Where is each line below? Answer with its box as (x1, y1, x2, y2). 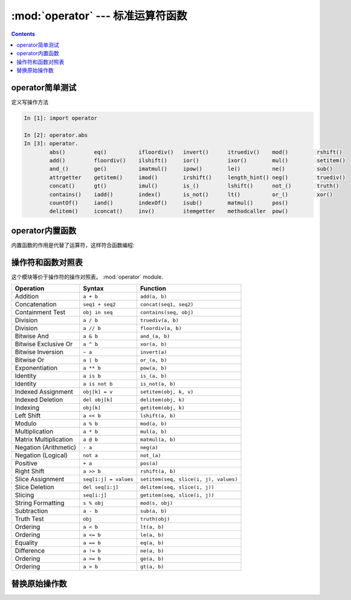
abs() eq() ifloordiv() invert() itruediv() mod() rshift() (49, 148, 343, 156)
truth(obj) (140, 515, 170, 522)
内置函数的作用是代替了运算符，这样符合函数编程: (11, 241, 135, 248)
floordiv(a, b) (140, 325, 182, 331)
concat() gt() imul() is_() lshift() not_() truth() (49, 182, 340, 190)
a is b (82, 372, 101, 379)
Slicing (14, 491, 34, 499)
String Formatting (14, 499, 65, 507)
